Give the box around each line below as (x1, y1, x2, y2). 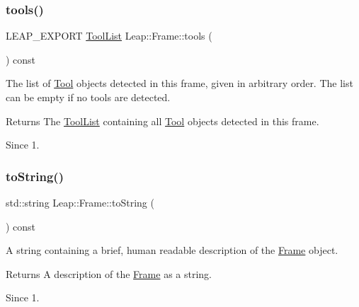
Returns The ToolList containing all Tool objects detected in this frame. (6, 113, 319, 128)
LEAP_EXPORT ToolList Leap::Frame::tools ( (6, 28, 212, 43)
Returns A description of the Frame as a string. (6, 266, 212, 281)
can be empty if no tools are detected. (6, 90, 171, 104)
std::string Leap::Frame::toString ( (6, 195, 154, 209)
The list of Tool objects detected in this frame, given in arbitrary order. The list (6, 76, 353, 91)
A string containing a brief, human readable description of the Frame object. (6, 243, 338, 257)
